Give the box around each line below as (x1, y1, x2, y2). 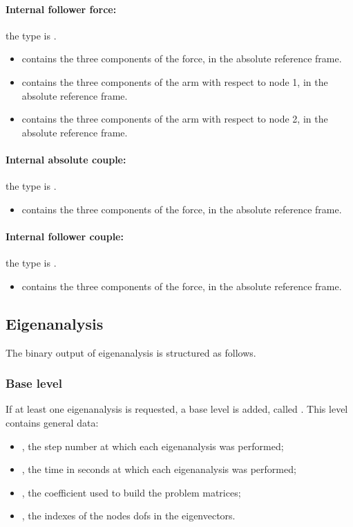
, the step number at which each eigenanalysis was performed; (21, 438, 284, 453)
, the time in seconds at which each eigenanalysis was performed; (21, 462, 296, 476)
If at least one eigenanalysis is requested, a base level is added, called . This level (6, 402, 348, 416)
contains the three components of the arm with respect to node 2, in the (21, 111, 328, 126)
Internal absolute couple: (6, 152, 126, 166)
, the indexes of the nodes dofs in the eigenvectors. (21, 508, 236, 523)
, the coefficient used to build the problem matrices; (21, 485, 241, 499)
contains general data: (6, 415, 99, 429)
